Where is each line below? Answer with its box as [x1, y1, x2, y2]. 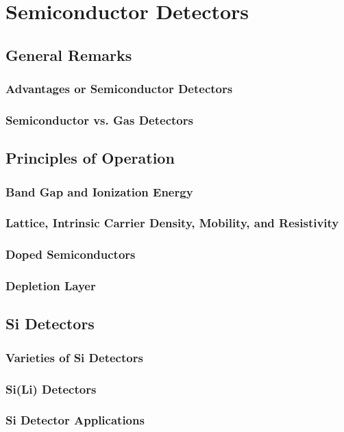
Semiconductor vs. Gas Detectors [5, 111, 193, 128]
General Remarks [5, 44, 132, 65]
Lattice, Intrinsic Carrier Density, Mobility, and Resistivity [5, 214, 339, 231]
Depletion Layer [5, 277, 96, 294]
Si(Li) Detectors [5, 380, 97, 397]
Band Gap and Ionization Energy [5, 183, 193, 200]
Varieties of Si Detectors [5, 348, 143, 366]
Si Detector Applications [5, 411, 145, 429]
